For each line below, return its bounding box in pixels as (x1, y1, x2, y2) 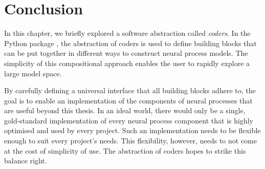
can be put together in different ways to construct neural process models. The (4, 48, 248, 58)
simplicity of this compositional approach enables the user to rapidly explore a (4, 57, 250, 68)
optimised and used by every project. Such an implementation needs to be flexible (4, 125, 261, 136)
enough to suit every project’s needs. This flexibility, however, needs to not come (4, 135, 257, 146)
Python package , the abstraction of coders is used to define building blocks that (4, 37, 257, 48)
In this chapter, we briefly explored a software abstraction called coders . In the (4, 28, 251, 38)
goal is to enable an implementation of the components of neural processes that (4, 95, 253, 105)
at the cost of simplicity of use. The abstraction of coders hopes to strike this (4, 145, 246, 156)
